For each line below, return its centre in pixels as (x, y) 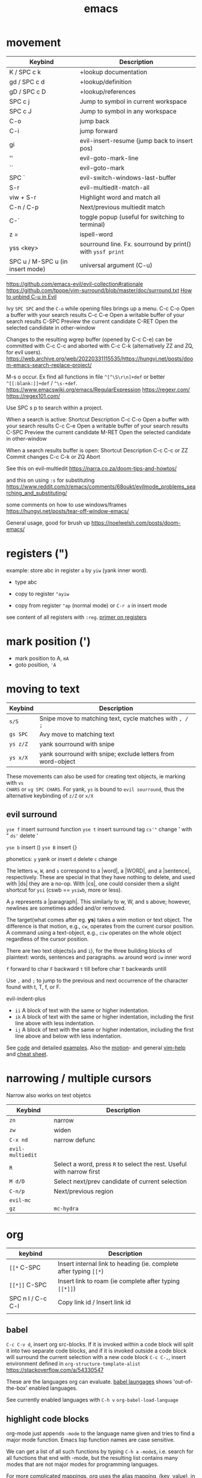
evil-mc (20, 1200)
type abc (26, 582)
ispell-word (96, 234)
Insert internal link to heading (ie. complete (118, 1264)
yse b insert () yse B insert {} (41, 847)
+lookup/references (108, 91)
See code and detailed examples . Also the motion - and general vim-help (96, 1048)
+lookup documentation (113, 72)
